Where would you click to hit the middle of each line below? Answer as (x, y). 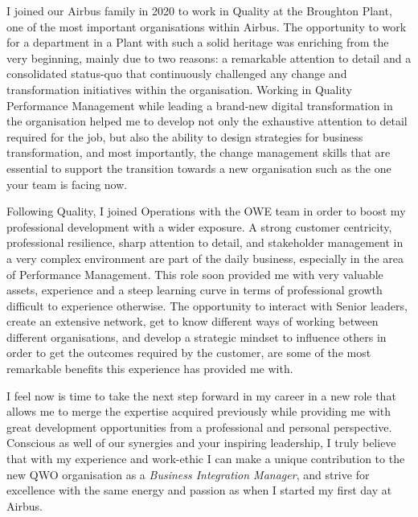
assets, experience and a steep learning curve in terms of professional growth (195, 290)
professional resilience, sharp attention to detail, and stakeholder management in (205, 242)
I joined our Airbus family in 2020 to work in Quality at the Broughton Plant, (199, 10)
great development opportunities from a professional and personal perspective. (199, 427)
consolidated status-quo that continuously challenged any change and (177, 74)
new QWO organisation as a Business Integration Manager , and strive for (188, 474)
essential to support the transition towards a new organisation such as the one (199, 168)
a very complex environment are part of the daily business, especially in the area (205, 258)
